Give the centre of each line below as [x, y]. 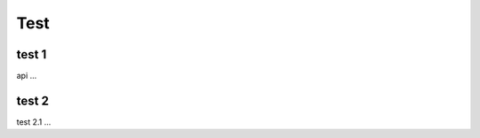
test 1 [32, 54]
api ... [27, 76]
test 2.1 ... [34, 122]
